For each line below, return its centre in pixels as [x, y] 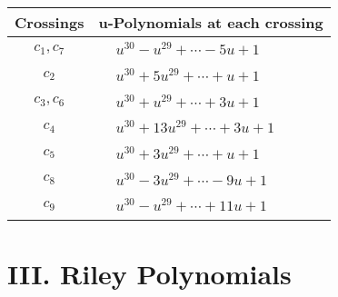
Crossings [50, 22]
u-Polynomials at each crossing [211, 22]
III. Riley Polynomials [149, 273]
